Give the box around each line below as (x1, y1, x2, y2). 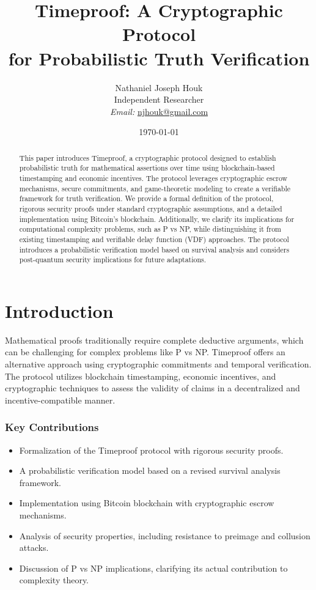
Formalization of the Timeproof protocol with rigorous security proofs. (19, 443, 284, 456)
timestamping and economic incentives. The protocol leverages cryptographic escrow (19, 172, 288, 183)
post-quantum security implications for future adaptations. (19, 254, 207, 265)
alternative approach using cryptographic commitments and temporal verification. (5, 358, 312, 371)
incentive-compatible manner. (5, 393, 116, 406)
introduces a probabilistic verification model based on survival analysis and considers (19, 244, 290, 254)
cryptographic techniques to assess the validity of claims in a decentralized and (5, 382, 300, 394)
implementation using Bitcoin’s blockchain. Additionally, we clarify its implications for (19, 213, 295, 224)
